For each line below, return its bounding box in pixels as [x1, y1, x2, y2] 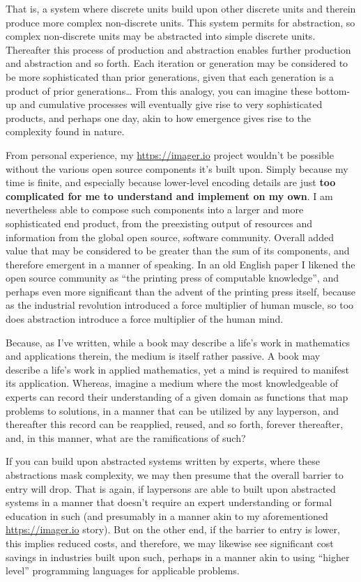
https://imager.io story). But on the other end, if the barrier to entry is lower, [6, 522, 340, 537]
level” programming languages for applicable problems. [6, 563, 240, 578]
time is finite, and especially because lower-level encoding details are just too [6, 175, 336, 190]
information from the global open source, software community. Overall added [6, 229, 334, 244]
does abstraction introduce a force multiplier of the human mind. [6, 312, 284, 326]
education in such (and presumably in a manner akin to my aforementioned [6, 508, 328, 523]
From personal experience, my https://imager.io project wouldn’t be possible [6, 147, 334, 162]
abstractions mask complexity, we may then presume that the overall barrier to [6, 468, 344, 482]
